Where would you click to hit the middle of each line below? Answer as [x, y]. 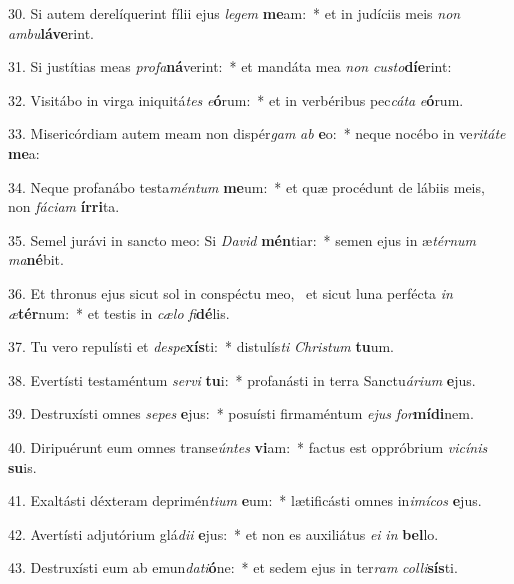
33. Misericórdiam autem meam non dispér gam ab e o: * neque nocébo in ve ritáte [257, 133]
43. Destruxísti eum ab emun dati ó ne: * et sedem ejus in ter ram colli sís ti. [233, 567]
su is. [22, 466]
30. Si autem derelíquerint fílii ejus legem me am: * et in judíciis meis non [234, 13]
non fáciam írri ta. [64, 206]
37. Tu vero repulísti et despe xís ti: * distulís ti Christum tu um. [201, 346]
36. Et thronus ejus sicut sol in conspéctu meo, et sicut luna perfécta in [230, 292]
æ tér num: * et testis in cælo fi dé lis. [119, 312]
